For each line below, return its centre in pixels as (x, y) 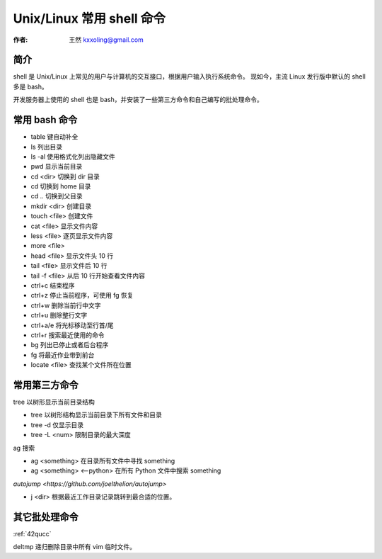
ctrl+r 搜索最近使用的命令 (68, 335)
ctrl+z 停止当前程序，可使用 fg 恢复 (82, 295)
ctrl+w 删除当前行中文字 (66, 305)
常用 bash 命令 (45, 120)
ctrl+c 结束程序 (53, 286)
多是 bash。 (31, 86)
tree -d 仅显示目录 (57, 424)
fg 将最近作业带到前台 (63, 355)
